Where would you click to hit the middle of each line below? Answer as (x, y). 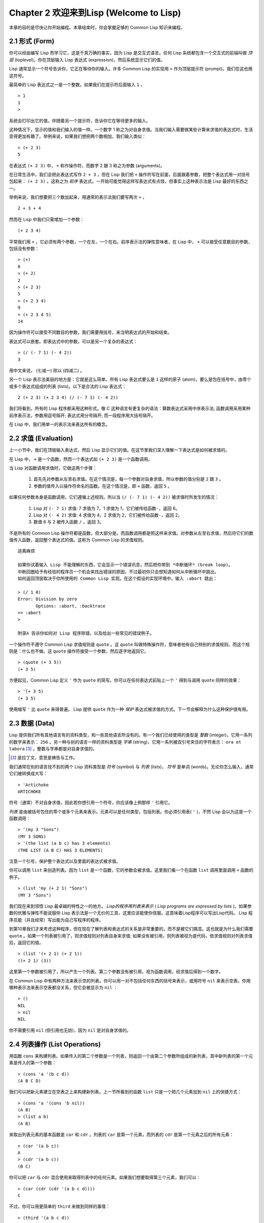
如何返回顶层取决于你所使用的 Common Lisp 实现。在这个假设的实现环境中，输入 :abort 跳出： (118, 579)
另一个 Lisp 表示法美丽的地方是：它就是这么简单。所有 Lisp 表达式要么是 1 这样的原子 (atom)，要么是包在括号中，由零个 (130, 380)
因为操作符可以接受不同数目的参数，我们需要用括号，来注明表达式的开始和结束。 (90, 332)
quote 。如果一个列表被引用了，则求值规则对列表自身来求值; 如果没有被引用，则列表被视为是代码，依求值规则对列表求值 (131, 936)
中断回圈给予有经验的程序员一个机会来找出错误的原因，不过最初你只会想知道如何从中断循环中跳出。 (118, 572)
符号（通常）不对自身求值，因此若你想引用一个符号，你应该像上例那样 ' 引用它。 (91, 803)
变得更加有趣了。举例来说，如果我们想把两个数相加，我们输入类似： (77, 136)
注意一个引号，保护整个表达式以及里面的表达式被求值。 (65, 861)
